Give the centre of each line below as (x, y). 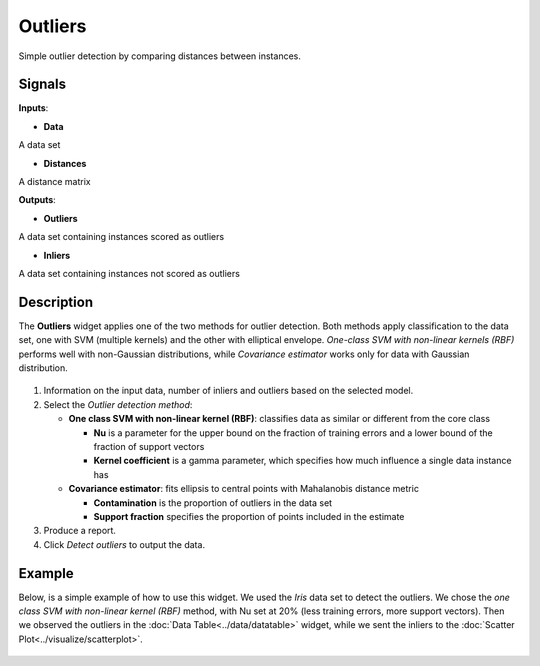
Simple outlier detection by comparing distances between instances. (160, 56)
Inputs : (33, 108)
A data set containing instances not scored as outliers (129, 273)
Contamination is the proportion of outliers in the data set (213, 502)
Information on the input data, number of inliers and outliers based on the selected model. (228, 391)
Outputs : (37, 200)
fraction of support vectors (149, 446)
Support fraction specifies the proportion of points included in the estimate (249, 516)
